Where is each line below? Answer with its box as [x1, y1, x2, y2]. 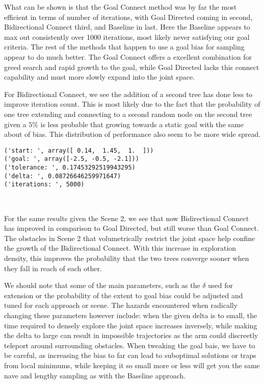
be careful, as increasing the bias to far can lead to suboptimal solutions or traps [4, 350, 256, 361]
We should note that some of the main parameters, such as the [4, 280, 200, 291]
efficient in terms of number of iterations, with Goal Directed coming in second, [4, 11, 253, 22]
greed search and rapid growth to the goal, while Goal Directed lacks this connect [4, 61, 259, 72]
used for [208, 280, 233, 291]
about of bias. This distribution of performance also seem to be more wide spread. [4, 129, 261, 139]
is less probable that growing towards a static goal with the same [40, 118, 244, 129]
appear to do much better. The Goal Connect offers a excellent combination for [4, 51, 252, 62]
